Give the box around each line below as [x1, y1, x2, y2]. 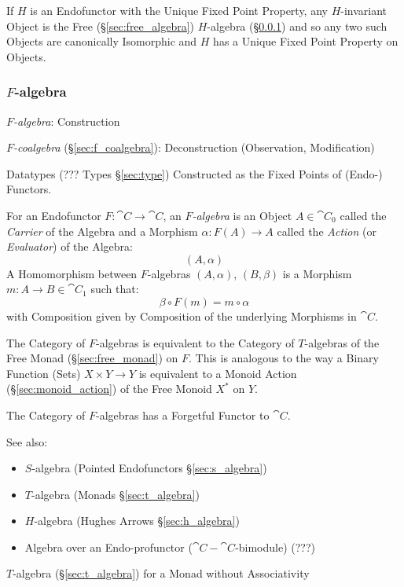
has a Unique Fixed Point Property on [213, 33, 398, 50]
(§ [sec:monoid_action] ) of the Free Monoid [6, 380, 212, 397]
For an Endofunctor [6, 207, 101, 223]
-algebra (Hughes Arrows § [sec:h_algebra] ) [34, 512, 240, 529]
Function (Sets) [6, 365, 81, 381]
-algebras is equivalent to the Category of [96, 334, 295, 350]
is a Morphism [282, 265, 352, 281]
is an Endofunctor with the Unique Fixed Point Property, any [30, 2, 328, 18]
